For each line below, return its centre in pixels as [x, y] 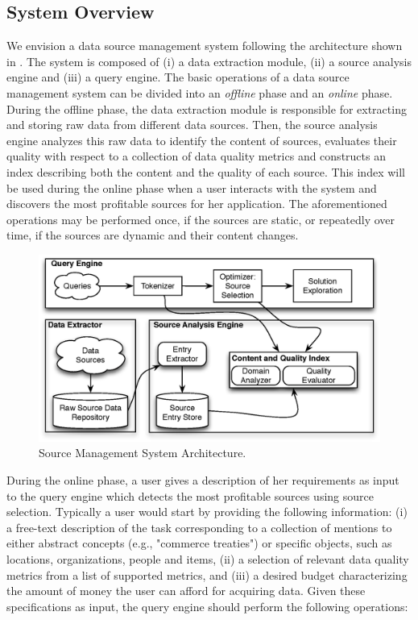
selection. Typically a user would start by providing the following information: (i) [207, 512]
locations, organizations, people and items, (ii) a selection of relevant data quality [208, 558]
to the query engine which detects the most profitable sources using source [190, 495]
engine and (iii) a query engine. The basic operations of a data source [178, 77]
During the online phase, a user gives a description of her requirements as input [203, 479]
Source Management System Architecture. [143, 453]
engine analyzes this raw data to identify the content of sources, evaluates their [202, 140]
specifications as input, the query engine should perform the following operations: [207, 606]
